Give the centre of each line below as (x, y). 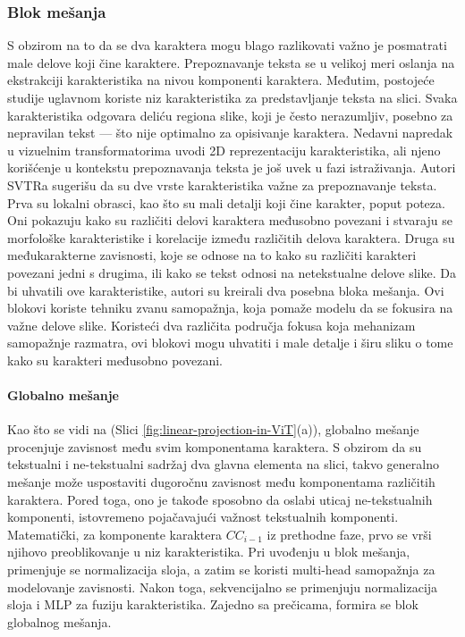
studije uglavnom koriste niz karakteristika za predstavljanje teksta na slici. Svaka (232, 97)
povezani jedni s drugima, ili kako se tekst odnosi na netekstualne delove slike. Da (232, 272)
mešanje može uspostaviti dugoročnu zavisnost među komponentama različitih (221, 482)
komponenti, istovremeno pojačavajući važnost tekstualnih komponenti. (203, 517)
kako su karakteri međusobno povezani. (115, 360)
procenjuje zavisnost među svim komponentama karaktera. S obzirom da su (215, 446)
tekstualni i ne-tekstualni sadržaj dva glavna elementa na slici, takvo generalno (223, 464)
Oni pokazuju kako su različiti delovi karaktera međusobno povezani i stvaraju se (230, 220)
